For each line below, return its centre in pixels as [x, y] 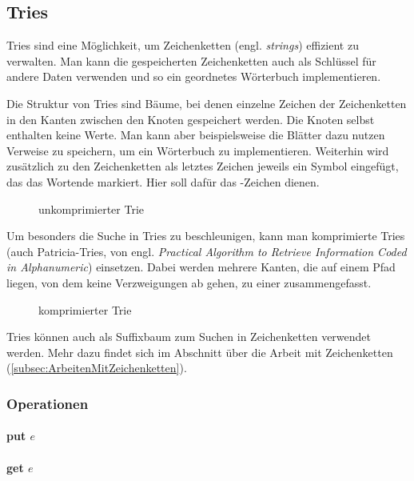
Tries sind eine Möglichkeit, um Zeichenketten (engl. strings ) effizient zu [183, 45]
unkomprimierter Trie [92, 208]
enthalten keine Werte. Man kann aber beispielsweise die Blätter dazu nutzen [196, 135]
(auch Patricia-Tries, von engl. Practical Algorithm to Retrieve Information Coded [207, 251]
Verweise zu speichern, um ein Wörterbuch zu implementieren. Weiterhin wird [198, 150]
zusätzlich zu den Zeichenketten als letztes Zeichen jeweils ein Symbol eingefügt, [203, 166]
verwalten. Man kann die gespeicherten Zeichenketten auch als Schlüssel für [191, 60]
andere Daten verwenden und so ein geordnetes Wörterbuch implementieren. [194, 76]
